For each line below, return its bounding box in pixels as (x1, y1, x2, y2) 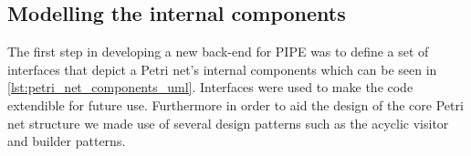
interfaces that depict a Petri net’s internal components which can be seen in (7, 59, 437, 78)
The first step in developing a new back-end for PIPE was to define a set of (7, 42, 429, 61)
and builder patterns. (7, 131, 126, 151)
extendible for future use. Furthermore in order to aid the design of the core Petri (7, 95, 464, 114)
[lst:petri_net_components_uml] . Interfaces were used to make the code (7, 78, 413, 97)
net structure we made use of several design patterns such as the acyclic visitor (7, 113, 449, 132)
